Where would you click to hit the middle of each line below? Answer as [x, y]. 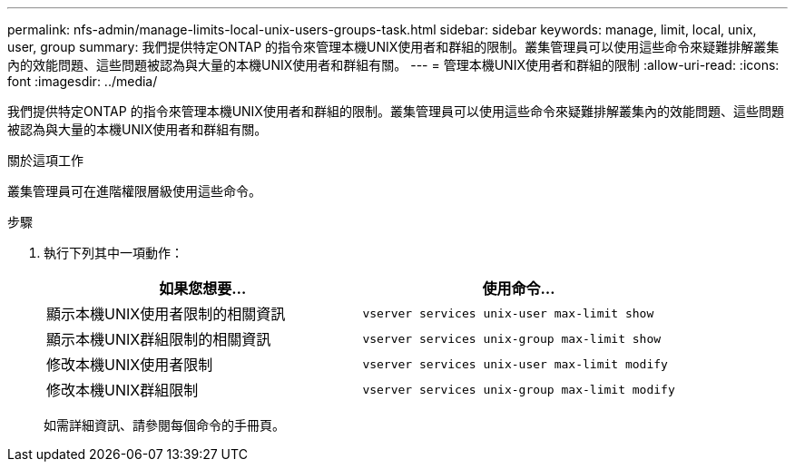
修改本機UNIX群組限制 [123, 390]
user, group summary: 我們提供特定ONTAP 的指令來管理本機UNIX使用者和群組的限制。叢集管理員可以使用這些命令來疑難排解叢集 [393, 47]
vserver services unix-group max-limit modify [519, 389]
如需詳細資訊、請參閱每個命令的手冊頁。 [164, 425]
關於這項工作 [45, 160]
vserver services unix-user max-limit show [508, 313]
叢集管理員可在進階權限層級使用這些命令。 [134, 191]
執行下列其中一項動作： [113, 253]
